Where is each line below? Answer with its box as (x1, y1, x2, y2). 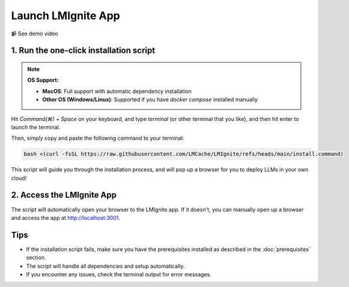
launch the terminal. (11, 123, 61, 131)
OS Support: (27, 77, 59, 84)
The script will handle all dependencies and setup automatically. (26, 262, 185, 270)
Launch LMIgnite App (11, 9, 120, 22)
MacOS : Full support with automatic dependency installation (42, 87, 192, 95)
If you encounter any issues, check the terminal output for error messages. (26, 271, 211, 278)
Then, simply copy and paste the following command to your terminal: (11, 135, 184, 142)
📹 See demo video (11, 30, 58, 37)
